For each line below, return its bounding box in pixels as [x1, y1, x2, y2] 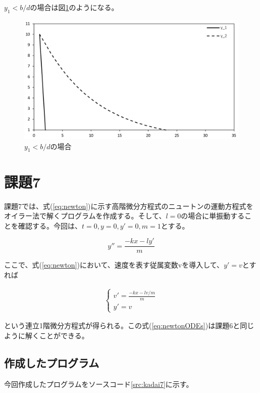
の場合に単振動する [181, 210, 245, 221]
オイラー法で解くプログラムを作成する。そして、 [4, 210, 166, 221]
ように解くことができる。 [4, 330, 89, 340]
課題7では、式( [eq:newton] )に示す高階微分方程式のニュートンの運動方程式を [4, 200, 253, 211]
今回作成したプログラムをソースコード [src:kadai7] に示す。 [4, 378, 193, 389]
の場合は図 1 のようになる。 [30, 2, 119, 12]
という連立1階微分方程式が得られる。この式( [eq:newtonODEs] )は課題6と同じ [4, 320, 254, 331]
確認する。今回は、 [18, 220, 82, 231]
